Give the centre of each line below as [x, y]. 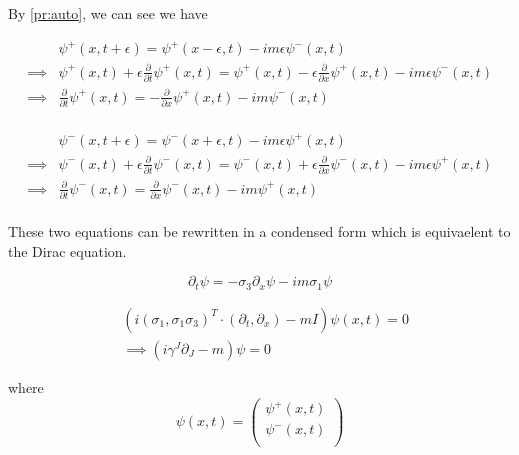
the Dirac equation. [67, 250]
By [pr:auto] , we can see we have [108, 13]
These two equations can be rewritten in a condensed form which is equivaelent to [259, 231]
